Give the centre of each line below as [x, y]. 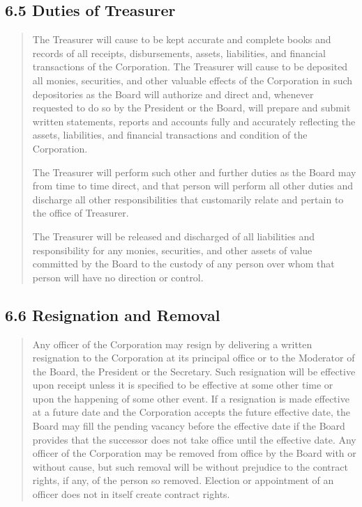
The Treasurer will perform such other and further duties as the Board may [194, 172]
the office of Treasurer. [81, 213]
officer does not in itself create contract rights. [131, 494]
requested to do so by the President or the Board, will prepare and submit [191, 108]
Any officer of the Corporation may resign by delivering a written [172, 344]
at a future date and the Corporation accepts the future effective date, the [191, 412]
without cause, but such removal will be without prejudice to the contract [190, 466]
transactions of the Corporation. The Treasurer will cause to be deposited [190, 67]
